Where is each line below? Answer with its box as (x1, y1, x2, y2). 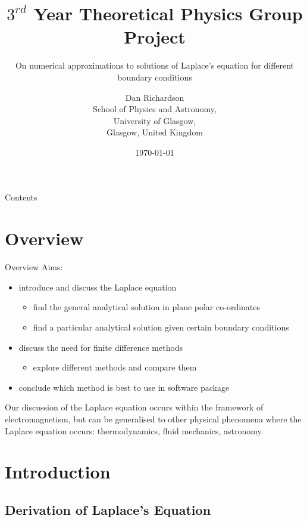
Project (124, 24, 186, 49)
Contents (5, 191, 37, 203)
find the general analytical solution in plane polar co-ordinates (33, 301, 261, 313)
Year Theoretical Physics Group (33, 1, 303, 26)
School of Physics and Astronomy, (93, 103, 217, 115)
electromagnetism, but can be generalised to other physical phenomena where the (5, 412, 302, 425)
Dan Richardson (125, 91, 184, 103)
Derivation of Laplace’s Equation (5, 500, 211, 518)
